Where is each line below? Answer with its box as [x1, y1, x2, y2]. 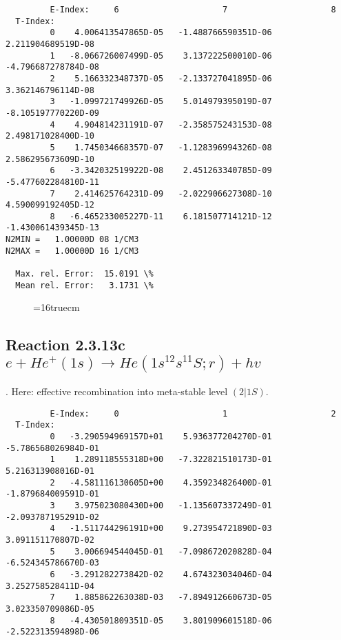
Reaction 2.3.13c [6, 334, 125, 355]
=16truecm [33, 300, 80, 314]
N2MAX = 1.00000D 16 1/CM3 [6, 246, 139, 256]
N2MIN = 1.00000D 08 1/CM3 [6, 234, 139, 245]
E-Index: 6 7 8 [50, 5, 336, 14]
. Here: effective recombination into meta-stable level [6, 384, 228, 399]
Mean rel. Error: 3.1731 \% [15, 280, 154, 290]
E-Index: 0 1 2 [50, 408, 336, 419]
